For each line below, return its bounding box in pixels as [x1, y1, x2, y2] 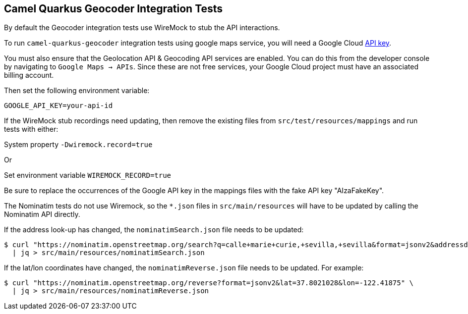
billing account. [4, 71, 54, 80]
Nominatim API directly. [4, 210, 80, 219]
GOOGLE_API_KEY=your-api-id [4, 102, 113, 110]
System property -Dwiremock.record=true [4, 140, 153, 149]
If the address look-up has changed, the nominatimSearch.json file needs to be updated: [4, 225, 304, 234]
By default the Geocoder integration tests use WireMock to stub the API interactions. [4, 23, 280, 32]
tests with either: [4, 125, 58, 134]
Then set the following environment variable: [4, 86, 150, 95]
